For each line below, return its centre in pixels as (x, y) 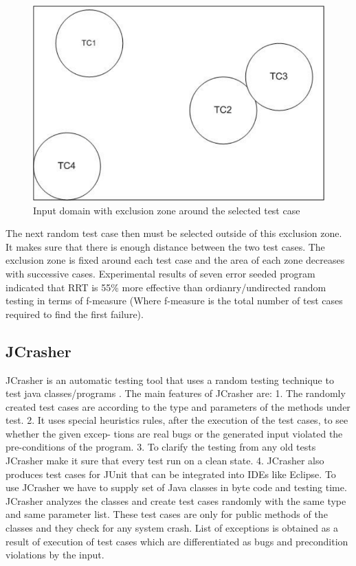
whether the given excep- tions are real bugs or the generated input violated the (174, 433)
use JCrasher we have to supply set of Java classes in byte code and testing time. (176, 487)
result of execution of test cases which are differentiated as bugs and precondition (177, 541)
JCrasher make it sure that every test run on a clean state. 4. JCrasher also (165, 461)
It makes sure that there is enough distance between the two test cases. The (165, 246)
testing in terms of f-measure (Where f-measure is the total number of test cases (174, 301)
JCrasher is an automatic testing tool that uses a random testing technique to (170, 380)
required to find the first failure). (75, 314)
